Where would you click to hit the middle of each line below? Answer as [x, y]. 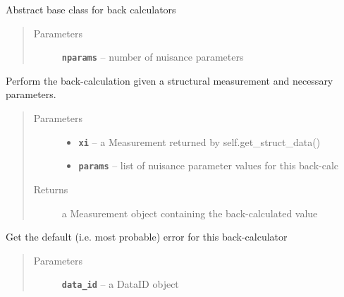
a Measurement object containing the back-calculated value [190, 213]
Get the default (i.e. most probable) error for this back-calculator [147, 237]
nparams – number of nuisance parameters [153, 57]
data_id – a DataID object [120, 284]
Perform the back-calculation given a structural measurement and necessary [170, 80]
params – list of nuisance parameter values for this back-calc [209, 165]
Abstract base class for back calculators [91, 9]
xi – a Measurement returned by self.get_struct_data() [199, 141]
